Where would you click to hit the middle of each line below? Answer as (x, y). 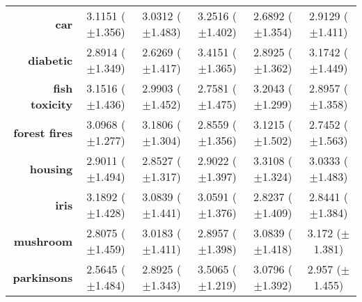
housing (51, 168)
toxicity (52, 104)
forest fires (43, 132)
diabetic (50, 60)
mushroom (43, 241)
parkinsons (43, 277)
